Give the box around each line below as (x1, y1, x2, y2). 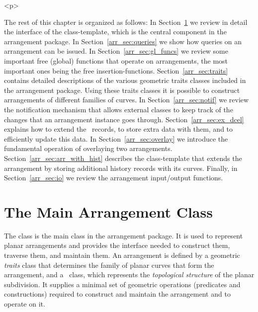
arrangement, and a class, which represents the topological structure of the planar (4, 269, 255, 280)
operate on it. (4, 298, 45, 309)
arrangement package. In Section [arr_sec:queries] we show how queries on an (4, 36, 242, 46)
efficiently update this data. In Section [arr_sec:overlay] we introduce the (4, 133, 228, 144)
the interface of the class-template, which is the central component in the (4, 26, 227, 37)
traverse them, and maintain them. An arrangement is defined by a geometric (4, 250, 240, 260)
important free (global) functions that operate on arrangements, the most (4, 55, 228, 66)
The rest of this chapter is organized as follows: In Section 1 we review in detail (4, 16, 248, 27)
